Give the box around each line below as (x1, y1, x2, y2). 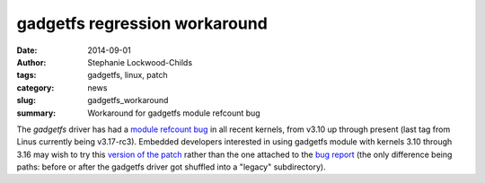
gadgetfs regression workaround (16, 13, 269, 33)
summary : (16, 108, 57, 118)
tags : (16, 70, 37, 81)
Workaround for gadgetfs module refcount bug (87, 108, 260, 118)
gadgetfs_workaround (87, 95, 169, 106)
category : (16, 82, 55, 93)
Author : (16, 57, 47, 67)
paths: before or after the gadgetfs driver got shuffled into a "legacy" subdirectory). (16, 161, 327, 172)
